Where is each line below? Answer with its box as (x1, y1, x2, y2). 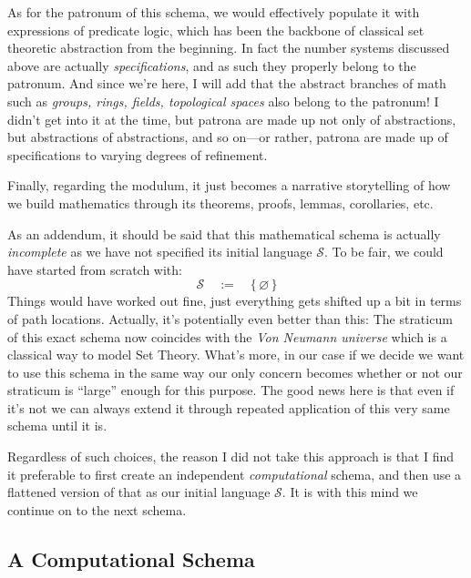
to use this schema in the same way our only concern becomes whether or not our (7, 362, 463, 381)
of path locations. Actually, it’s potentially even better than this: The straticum (7, 309, 453, 328)
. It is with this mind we (282, 482, 418, 502)
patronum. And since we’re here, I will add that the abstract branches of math (7, 74, 446, 93)
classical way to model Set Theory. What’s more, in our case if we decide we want (7, 345, 465, 364)
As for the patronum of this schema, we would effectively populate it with (7, 3, 420, 21)
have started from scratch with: (7, 259, 182, 279)
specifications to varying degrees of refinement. (7, 145, 268, 164)
